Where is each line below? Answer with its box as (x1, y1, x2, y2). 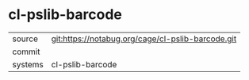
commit (12, 46, 40, 57)
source (12, 33, 38, 44)
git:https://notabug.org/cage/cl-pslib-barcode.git (51, 33, 237, 44)
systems (12, 59, 44, 70)
